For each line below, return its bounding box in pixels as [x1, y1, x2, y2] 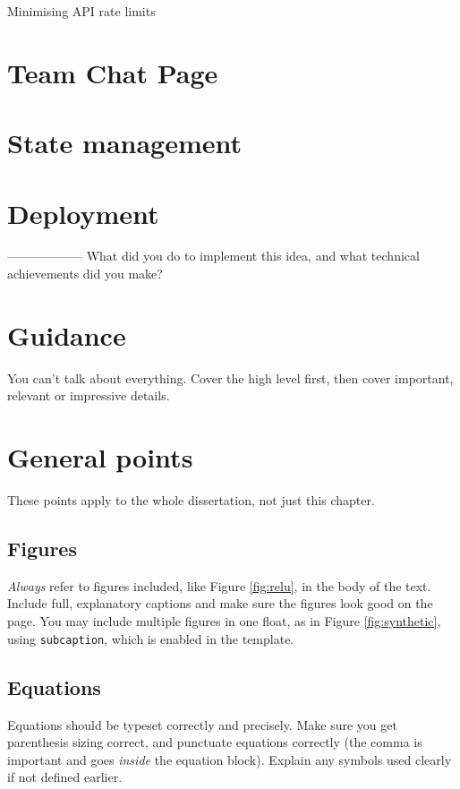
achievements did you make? [7, 264, 163, 283]
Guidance [7, 316, 126, 353]
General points [7, 439, 193, 476]
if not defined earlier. [7, 768, 123, 786]
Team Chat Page [7, 54, 218, 90]
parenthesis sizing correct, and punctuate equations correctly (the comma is [7, 733, 422, 751]
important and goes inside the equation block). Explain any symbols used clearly [7, 750, 452, 768]
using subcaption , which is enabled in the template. [7, 629, 294, 647]
